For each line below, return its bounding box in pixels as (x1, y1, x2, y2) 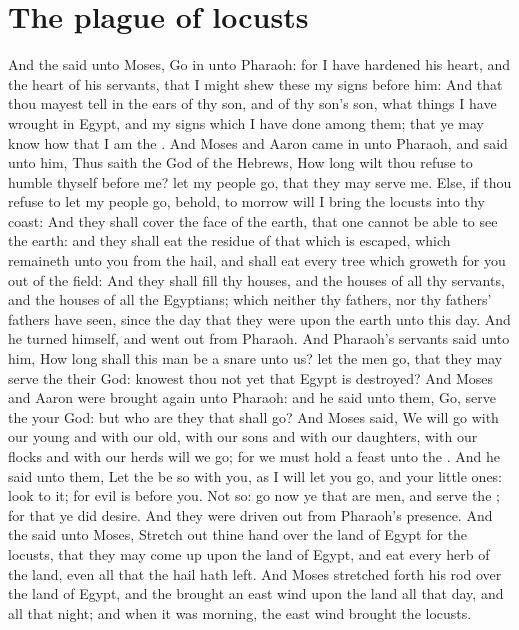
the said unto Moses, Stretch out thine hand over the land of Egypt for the (8, 524, 468, 545)
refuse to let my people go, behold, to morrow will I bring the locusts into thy (8, 191, 485, 212)
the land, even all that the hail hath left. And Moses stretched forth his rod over (8, 563, 502, 584)
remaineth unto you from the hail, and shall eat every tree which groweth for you (8, 250, 506, 271)
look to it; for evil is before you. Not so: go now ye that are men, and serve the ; (8, 485, 500, 506)
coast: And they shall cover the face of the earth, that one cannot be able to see (8, 210, 498, 231)
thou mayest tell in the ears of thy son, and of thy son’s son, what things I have (8, 93, 497, 114)
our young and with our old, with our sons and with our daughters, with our (8, 426, 478, 447)
